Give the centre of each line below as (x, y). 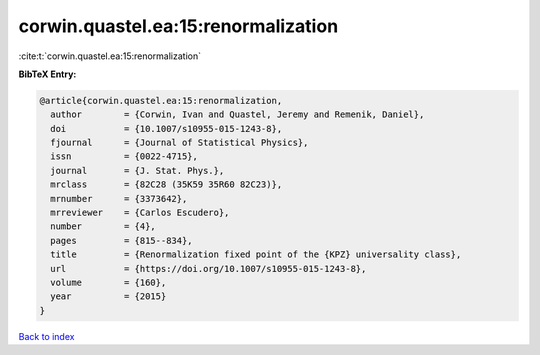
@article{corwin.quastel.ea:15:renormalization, (161, 100)
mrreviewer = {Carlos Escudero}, (140, 213)
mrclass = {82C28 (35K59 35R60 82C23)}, (166, 184)
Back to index (46, 336)
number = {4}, (103, 226)
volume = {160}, (108, 282)
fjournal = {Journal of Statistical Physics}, (179, 143)
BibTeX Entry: (47, 74)
